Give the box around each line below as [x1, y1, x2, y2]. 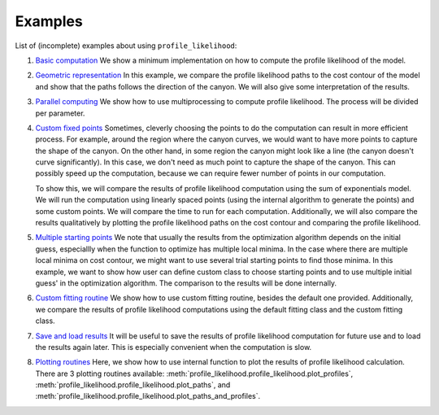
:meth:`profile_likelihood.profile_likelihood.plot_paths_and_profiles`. [35, 391, 261, 401]
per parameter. [35, 108, 85, 118]
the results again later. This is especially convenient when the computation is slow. [35, 342, 312, 352]
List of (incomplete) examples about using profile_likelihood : [15, 41, 237, 50]
